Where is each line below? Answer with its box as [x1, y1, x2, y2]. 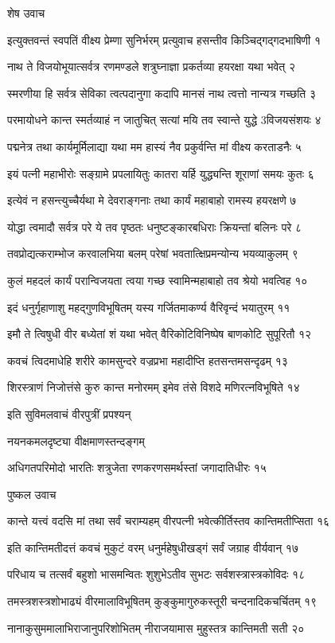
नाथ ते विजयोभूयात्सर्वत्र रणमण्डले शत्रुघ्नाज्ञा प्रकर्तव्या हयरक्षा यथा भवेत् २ [7, 58, 295, 75]
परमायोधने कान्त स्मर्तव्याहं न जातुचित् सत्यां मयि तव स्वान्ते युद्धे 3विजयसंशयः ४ [7, 111, 321, 128]
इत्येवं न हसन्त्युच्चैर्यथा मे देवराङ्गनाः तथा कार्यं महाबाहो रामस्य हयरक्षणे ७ [7, 192, 297, 208]
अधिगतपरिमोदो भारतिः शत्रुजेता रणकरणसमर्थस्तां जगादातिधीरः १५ [7, 459, 267, 476]
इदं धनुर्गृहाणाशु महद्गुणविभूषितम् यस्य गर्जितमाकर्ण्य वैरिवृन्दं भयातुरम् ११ [7, 298, 290, 315]
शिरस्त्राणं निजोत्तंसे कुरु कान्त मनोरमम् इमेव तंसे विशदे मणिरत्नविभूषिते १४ [7, 379, 300, 396]
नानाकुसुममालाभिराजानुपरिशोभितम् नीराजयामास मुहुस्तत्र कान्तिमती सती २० [7, 619, 305, 636]
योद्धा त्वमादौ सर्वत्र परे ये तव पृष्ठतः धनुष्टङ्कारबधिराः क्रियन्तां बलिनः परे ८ [7, 218, 302, 235]
